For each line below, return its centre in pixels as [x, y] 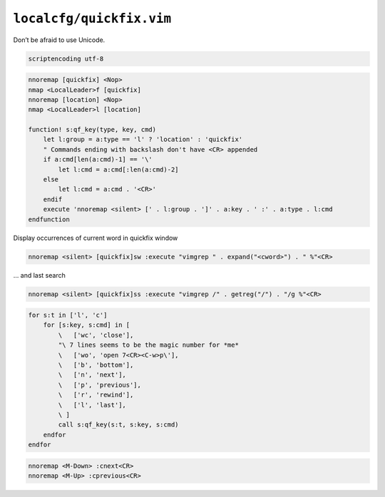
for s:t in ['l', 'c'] [68, 315]
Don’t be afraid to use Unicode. [59, 40]
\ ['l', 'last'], [92, 405]
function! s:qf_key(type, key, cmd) [92, 130]
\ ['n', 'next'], [92, 375]
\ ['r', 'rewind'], [96, 395]
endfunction [49, 219]
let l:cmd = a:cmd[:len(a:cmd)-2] [118, 169]
